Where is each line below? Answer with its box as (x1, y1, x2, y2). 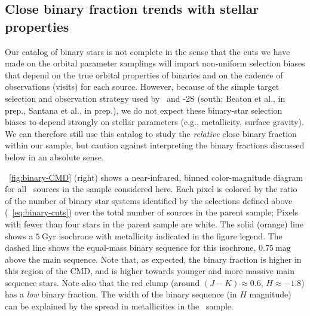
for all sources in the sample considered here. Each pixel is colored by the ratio (5, 183, 297, 195)
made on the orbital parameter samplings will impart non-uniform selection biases (5, 57, 305, 69)
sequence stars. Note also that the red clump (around (5, 276, 200, 288)
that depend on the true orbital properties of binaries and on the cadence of (5, 68, 283, 81)
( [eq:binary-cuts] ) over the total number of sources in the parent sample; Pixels (5, 206, 299, 218)
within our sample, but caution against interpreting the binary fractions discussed (5, 139, 305, 151)
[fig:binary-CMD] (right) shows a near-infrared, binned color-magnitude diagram (9, 171, 303, 183)
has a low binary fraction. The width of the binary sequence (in (5, 288, 237, 300)
